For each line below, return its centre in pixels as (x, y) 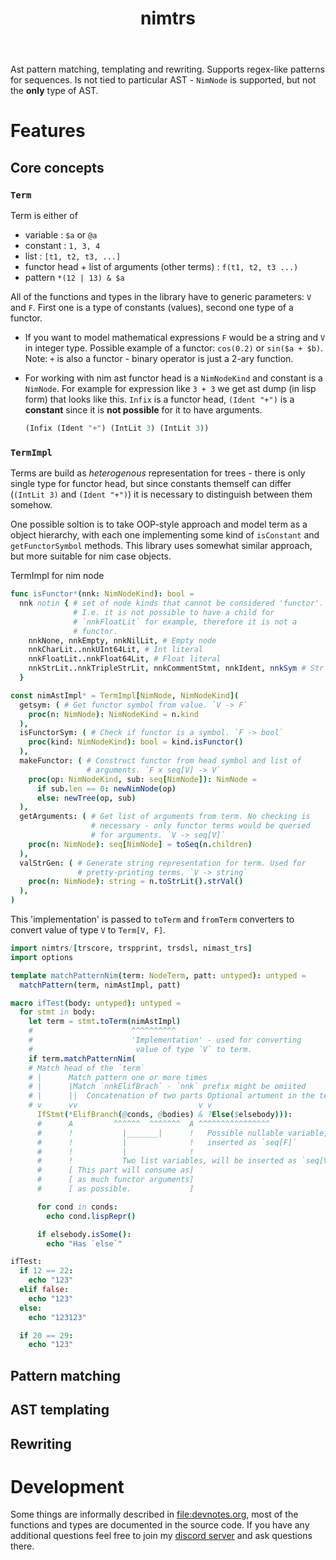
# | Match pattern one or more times (118, 1077)
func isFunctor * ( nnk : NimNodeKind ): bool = (102, 594)
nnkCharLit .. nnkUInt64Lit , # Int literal (115, 650)
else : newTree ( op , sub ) (86, 798)
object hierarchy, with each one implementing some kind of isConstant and (165, 535)
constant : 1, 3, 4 (62, 246)
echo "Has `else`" (84, 1243)
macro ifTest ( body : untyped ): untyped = (96, 1003)
